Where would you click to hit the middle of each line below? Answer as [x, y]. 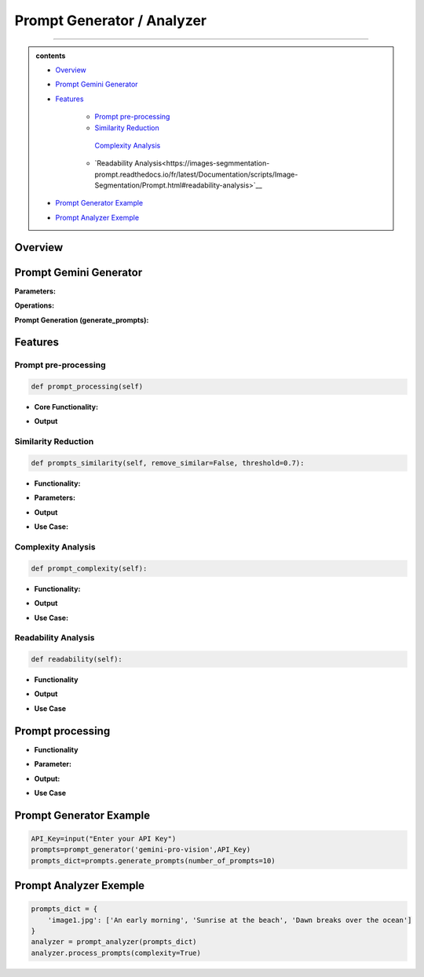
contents [51, 56]
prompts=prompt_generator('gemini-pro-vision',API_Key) [141, 850]
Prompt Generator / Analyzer [111, 20]
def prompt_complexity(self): [89, 568]
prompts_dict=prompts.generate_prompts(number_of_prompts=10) [153, 860]
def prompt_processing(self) [87, 387]
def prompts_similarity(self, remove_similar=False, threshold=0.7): [168, 463]
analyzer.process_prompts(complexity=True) [116, 953]
